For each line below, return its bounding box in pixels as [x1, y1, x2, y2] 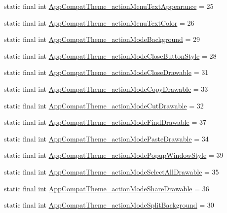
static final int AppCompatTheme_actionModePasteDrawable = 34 [4, 133, 209, 143]
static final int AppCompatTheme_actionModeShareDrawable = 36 [4, 183, 209, 193]
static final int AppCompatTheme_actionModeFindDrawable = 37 [4, 117, 207, 127]
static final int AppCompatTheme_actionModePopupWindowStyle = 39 [4, 150, 224, 160]
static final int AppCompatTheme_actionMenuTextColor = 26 [4, 17, 194, 28]
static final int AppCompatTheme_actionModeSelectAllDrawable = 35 [4, 166, 219, 177]
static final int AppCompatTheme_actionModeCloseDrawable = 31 [4, 67, 209, 77]
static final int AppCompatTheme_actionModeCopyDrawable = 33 [4, 83, 208, 94]
